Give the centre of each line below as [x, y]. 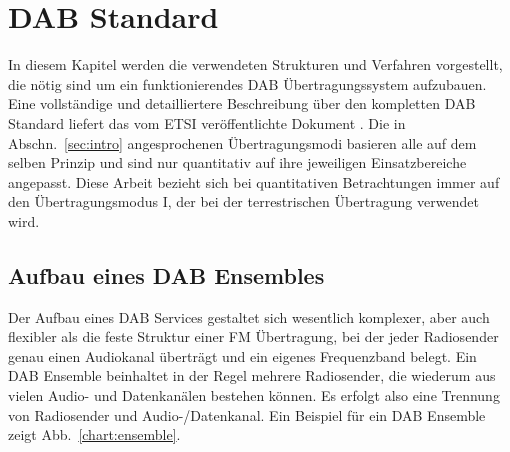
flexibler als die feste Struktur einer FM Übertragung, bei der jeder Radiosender [253, 336]
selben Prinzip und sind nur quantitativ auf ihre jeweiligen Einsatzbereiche [237, 162]
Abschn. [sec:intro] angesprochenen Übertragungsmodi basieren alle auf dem [242, 142]
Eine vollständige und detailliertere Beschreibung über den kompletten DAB [242, 103]
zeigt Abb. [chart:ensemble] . [94, 434]
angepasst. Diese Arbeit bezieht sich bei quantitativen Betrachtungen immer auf [254, 181]
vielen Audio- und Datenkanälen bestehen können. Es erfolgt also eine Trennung [254, 395]
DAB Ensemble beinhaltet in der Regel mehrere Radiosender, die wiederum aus [252, 375]
